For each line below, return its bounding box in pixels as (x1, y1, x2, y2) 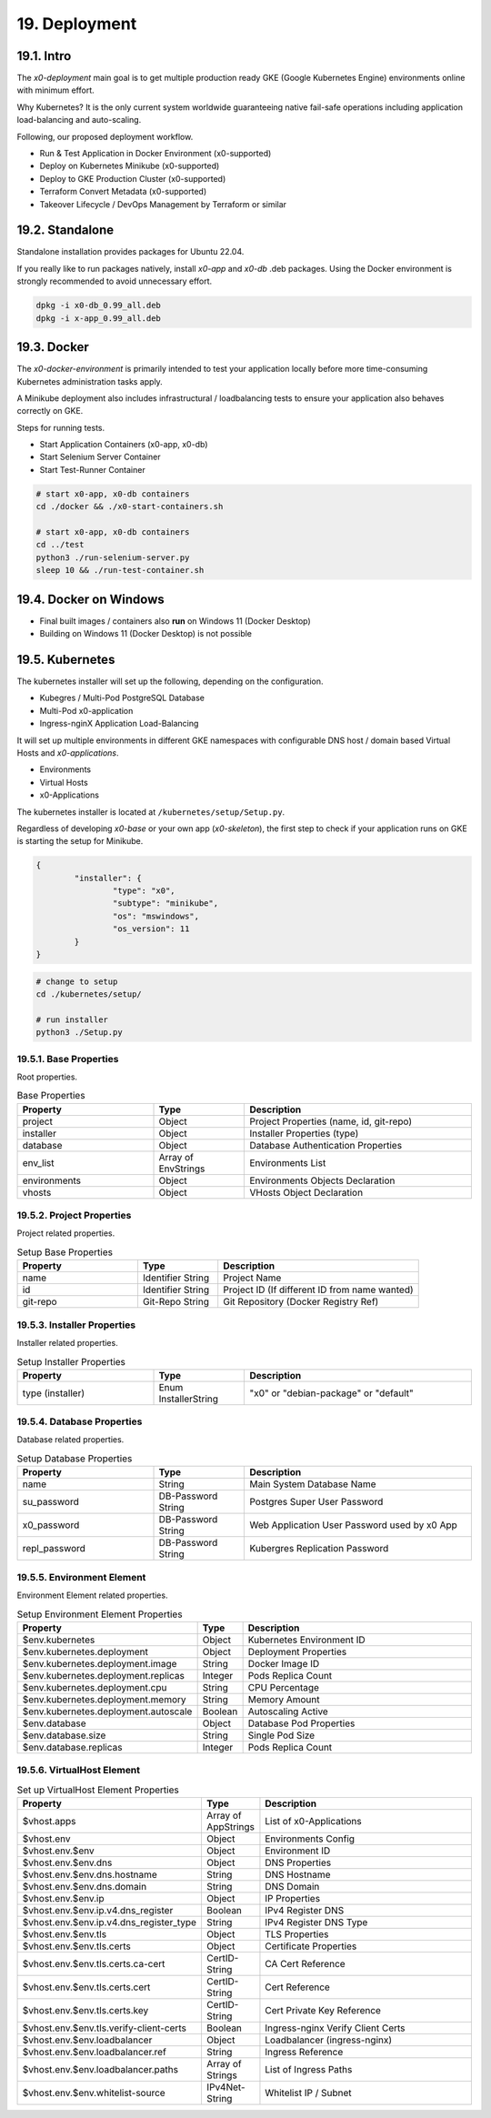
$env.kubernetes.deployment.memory (22, 1692, 186, 1705)
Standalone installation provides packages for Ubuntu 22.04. (16, 246, 245, 257)
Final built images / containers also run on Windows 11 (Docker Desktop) (39, 615, 311, 627)
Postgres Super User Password (249, 1496, 384, 1509)
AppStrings (205, 1820, 255, 1832)
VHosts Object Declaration (249, 1186, 364, 1199)
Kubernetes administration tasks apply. (16, 376, 163, 386)
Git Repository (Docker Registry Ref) (223, 1296, 379, 1309)
